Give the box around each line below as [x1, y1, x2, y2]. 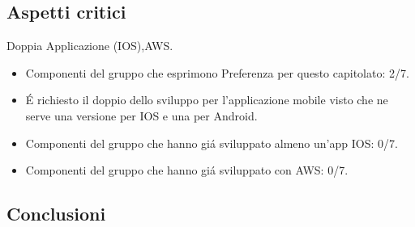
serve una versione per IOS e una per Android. [25, 107, 258, 124]
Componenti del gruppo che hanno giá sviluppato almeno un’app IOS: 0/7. [25, 134, 398, 151]
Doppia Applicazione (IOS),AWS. [6, 37, 173, 54]
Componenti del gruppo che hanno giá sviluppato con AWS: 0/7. [25, 162, 349, 179]
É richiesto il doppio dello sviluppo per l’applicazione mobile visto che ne [25, 91, 388, 108]
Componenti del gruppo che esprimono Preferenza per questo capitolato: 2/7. [25, 64, 409, 81]
